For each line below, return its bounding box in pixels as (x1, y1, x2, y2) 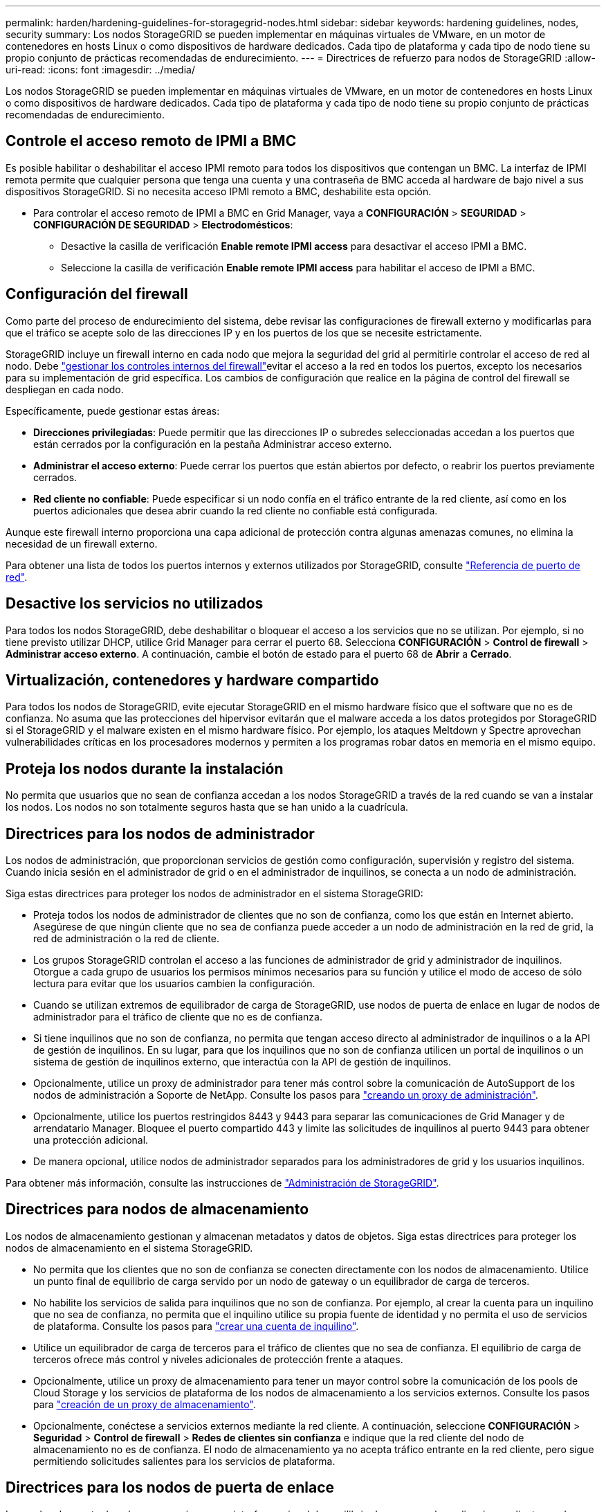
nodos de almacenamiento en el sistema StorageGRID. (6, 1241, 253, 1254)
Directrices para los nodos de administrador (6, 825, 315, 843)
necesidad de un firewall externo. (6, 537, 158, 550)
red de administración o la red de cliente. (33, 933, 219, 945)
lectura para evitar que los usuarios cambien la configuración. (33, 978, 315, 990)
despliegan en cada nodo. (6, 383, 124, 395)
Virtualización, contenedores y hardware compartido (6, 671, 379, 689)
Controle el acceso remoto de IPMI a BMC (6, 132, 297, 150)
